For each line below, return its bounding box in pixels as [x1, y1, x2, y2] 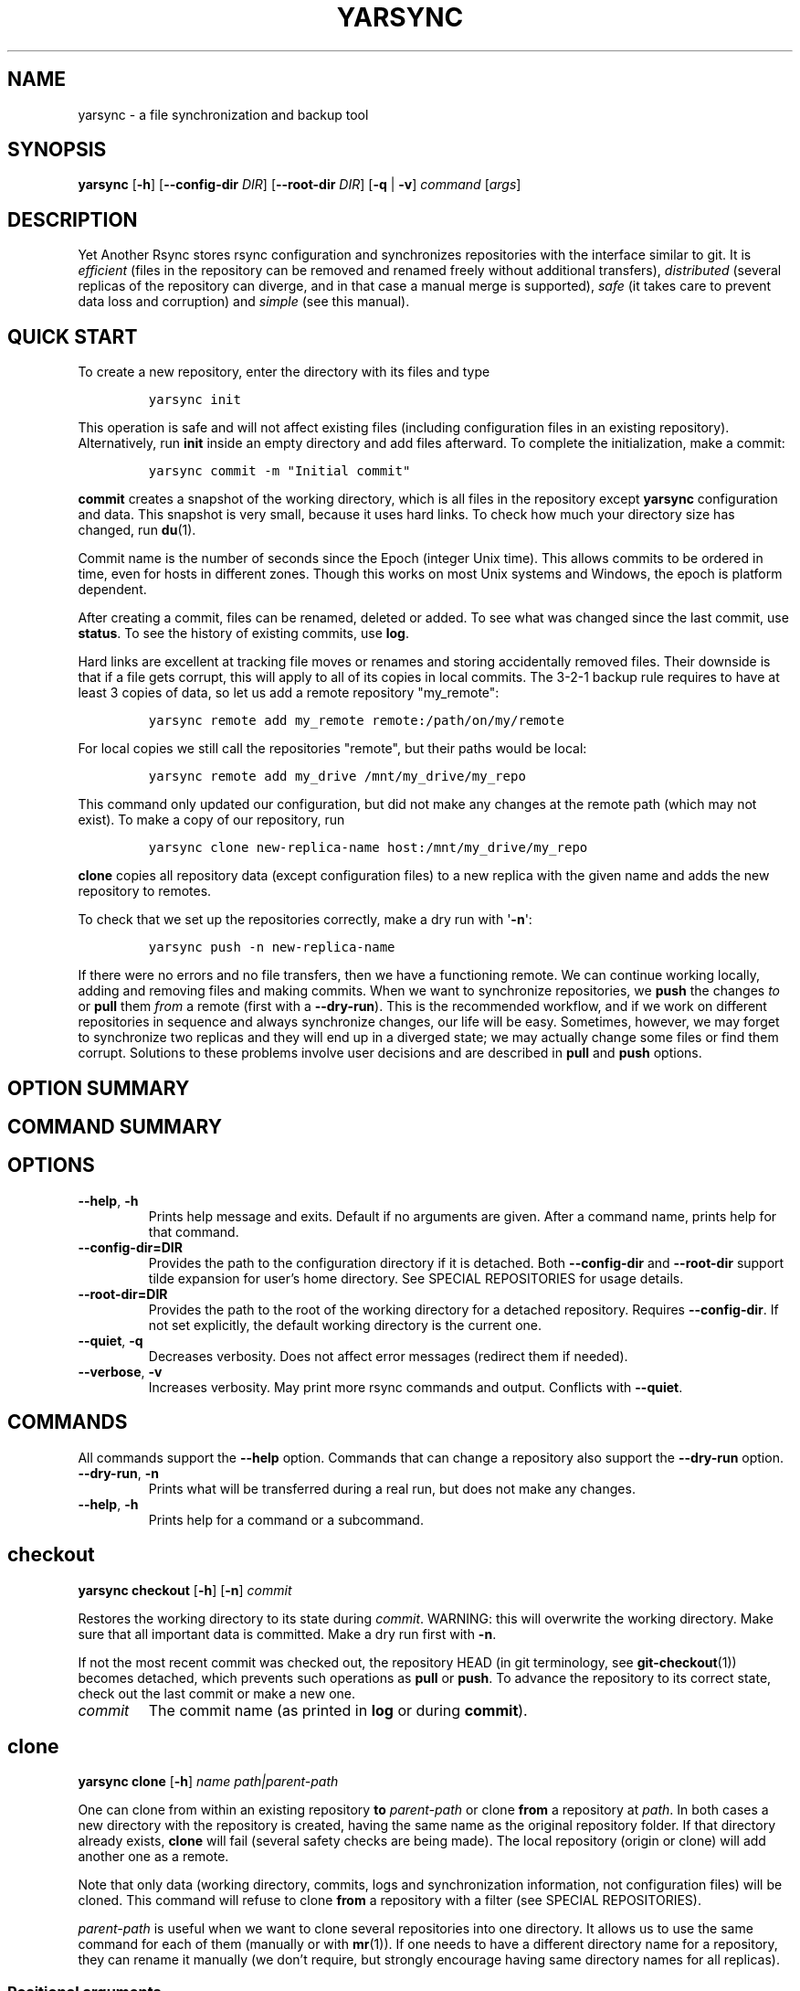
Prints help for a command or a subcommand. [148, 1511, 424, 1528]
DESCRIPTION [7, 208, 138, 231]
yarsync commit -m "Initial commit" [148, 463, 411, 479]
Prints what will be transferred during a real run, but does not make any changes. [148, 1480, 636, 1496]
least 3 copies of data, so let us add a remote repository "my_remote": [78, 685, 500, 701]
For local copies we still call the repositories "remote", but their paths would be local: [78, 740, 587, 757]
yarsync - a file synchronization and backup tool [78, 106, 369, 122]
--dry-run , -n [78, 1464, 160, 1481]
